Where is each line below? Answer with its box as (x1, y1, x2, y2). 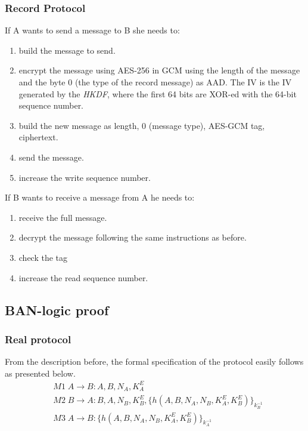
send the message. (18, 150, 84, 163)
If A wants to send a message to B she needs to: (5, 24, 180, 36)
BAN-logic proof (5, 300, 109, 319)
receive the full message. (18, 211, 107, 223)
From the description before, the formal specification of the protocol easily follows (5, 355, 304, 368)
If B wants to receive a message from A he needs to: (5, 191, 195, 204)
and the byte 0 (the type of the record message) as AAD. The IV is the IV (18, 76, 292, 88)
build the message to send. (18, 44, 116, 56)
